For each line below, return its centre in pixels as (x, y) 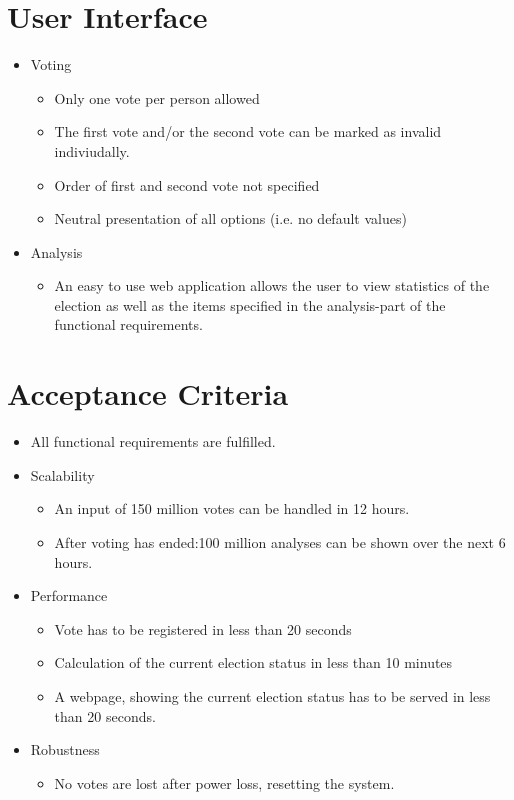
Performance (69, 595)
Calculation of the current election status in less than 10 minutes (253, 662)
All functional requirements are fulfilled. (153, 441)
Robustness (65, 749)
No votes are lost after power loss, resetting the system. (224, 782)
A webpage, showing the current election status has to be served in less (272, 695)
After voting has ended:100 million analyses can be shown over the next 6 (280, 541)
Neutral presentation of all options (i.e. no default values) (230, 218)
